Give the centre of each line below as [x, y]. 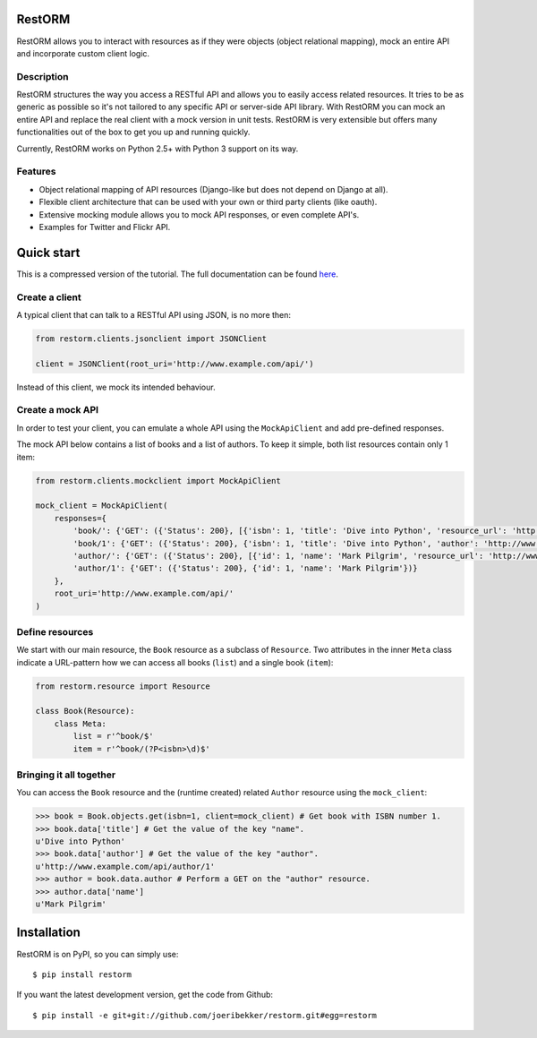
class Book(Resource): [85, 711]
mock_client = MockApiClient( [102, 506]
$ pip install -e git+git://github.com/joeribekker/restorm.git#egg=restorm [205, 1015]
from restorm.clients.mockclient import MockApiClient [158, 480]
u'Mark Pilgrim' [71, 904]
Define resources [55, 631]
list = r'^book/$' [113, 736]
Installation [48, 933]
